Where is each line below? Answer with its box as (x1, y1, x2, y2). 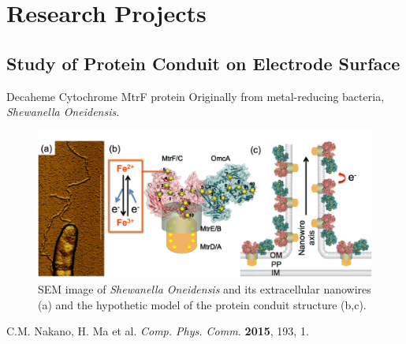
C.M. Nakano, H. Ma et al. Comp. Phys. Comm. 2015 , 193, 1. (6, 323, 309, 339)
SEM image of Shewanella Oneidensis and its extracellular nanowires (38, 281, 371, 297)
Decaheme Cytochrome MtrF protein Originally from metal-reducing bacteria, (6, 88, 385, 104)
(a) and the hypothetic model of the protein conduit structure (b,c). (38, 296, 367, 312)
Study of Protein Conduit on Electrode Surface (6, 50, 400, 75)
